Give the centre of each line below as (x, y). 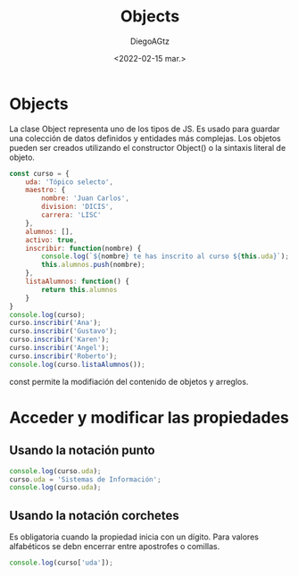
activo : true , (51, 240)
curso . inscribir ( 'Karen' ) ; (59, 340)
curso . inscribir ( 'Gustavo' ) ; (63, 331)
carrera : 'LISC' (71, 215)
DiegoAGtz (150, 41)
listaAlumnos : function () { (77, 282)
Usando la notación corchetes (95, 515)
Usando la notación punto (83, 451)
